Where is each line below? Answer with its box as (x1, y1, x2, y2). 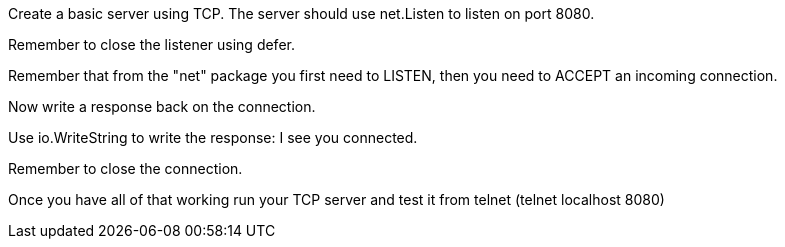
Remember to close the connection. (8, 160, 243, 177)
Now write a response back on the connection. (8, 98, 316, 115)
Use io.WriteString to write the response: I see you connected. (8, 129, 418, 146)
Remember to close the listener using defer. (8, 36, 295, 53)
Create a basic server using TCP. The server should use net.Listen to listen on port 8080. (8, 5, 595, 22)
